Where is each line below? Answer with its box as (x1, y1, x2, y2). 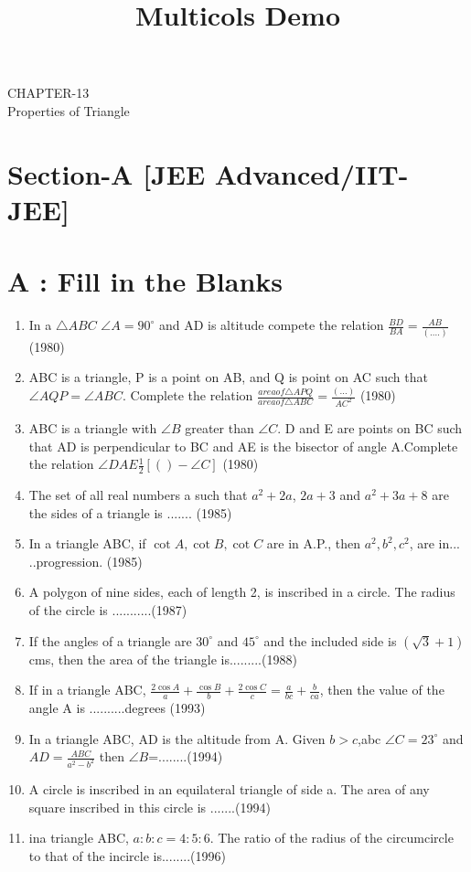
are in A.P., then (266, 534, 360, 553)
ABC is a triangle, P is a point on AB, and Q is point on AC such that (28, 367, 428, 387)
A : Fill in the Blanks (7, 262, 284, 300)
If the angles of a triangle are (28, 631, 192, 650)
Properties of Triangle (7, 101, 130, 120)
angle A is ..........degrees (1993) (28, 697, 206, 717)
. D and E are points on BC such (277, 418, 463, 437)
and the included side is (263, 631, 397, 650)
